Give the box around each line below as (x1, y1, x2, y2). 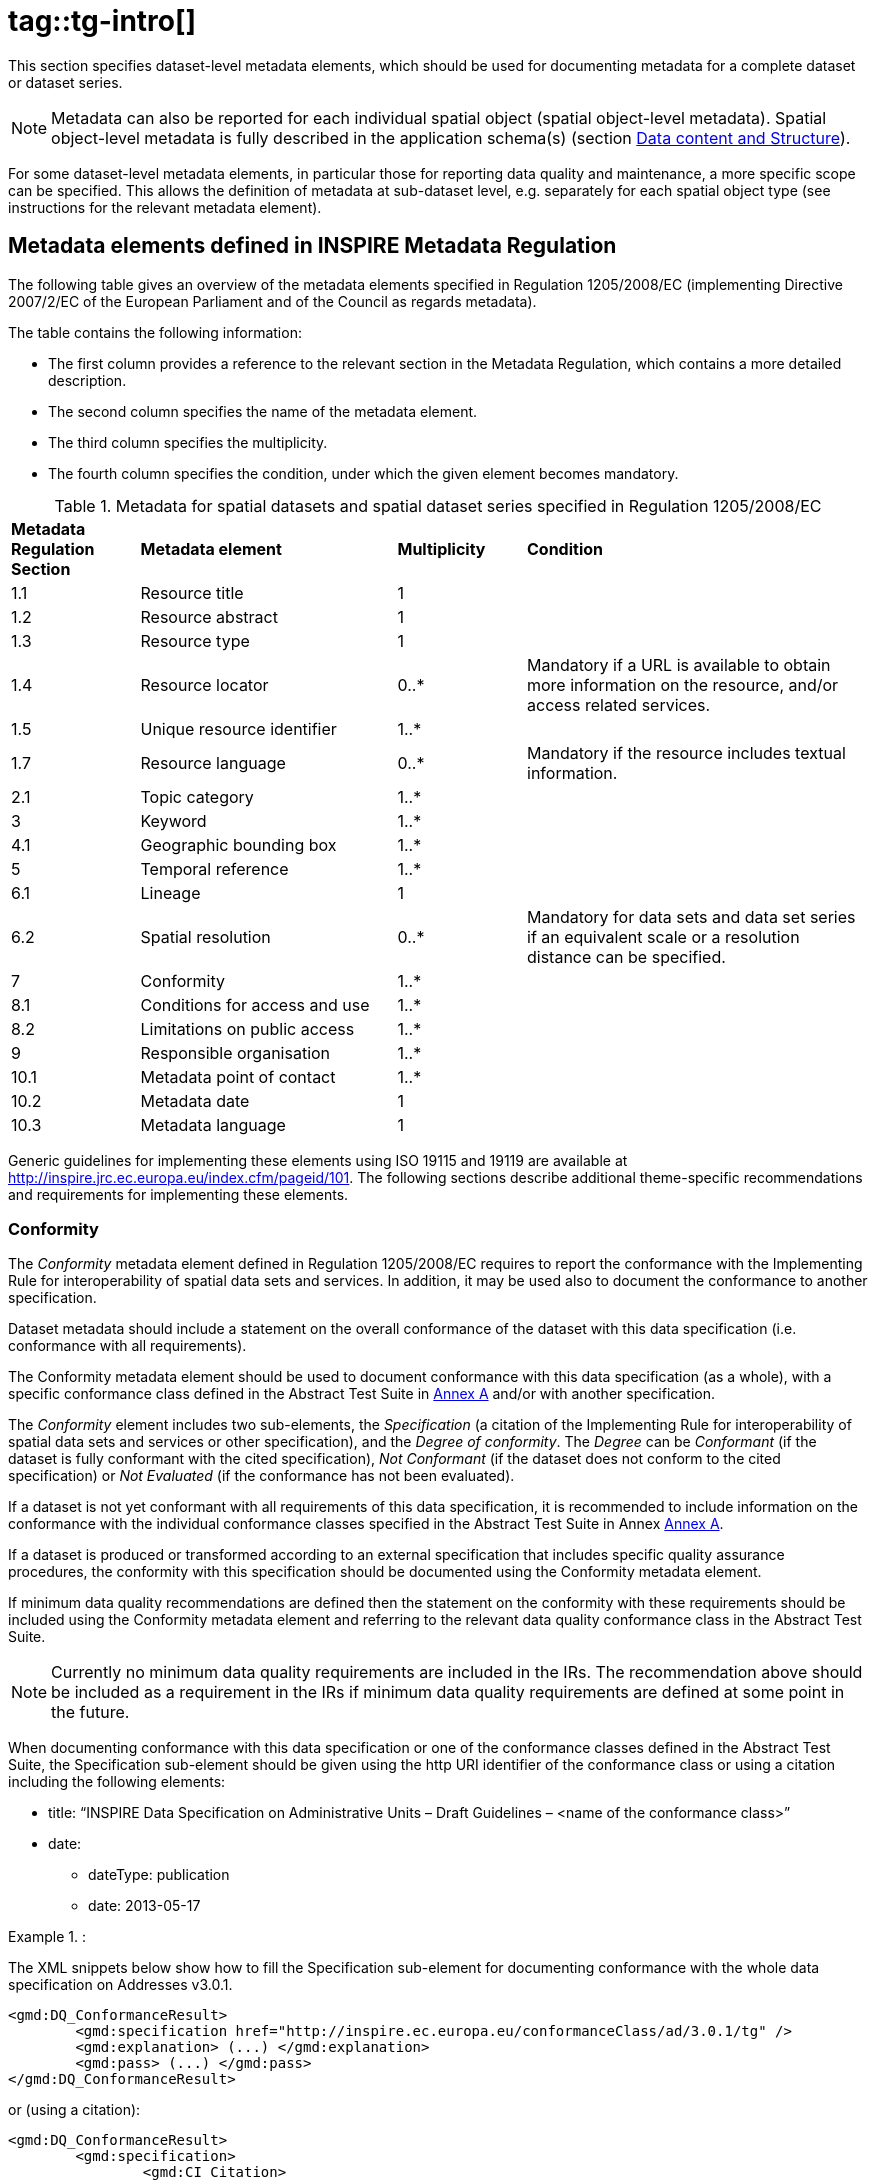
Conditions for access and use (140, 994, 370, 1015)
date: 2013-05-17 (88, 1897, 201, 1915)
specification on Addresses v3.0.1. (8, 1976, 233, 1994)
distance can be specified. (527, 946, 726, 967)
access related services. (527, 694, 711, 715)
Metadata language (140, 1114, 286, 1135)
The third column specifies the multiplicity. (48, 433, 328, 451)
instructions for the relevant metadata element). (8, 198, 322, 216)
